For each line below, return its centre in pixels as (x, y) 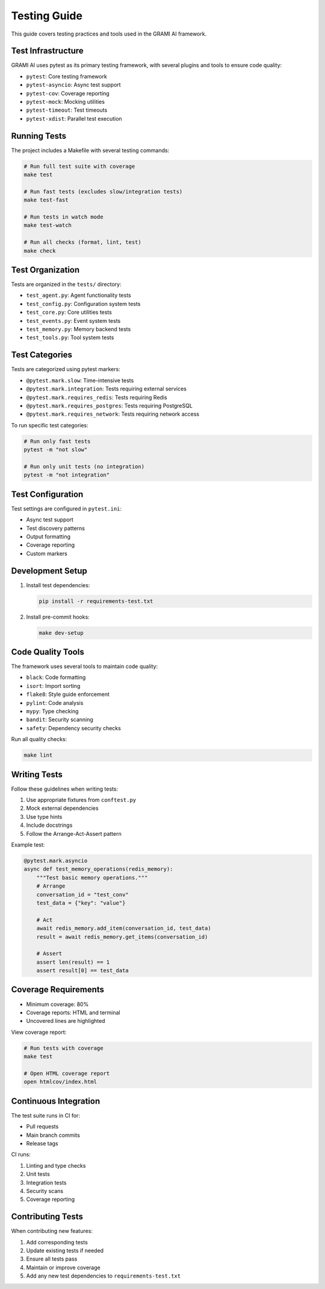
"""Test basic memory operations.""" (92, 877)
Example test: (28, 845)
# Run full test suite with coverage (79, 166)
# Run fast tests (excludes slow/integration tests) (103, 191)
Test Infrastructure (47, 51)
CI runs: (21, 1154)
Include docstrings (49, 825)
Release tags (42, 1143)
